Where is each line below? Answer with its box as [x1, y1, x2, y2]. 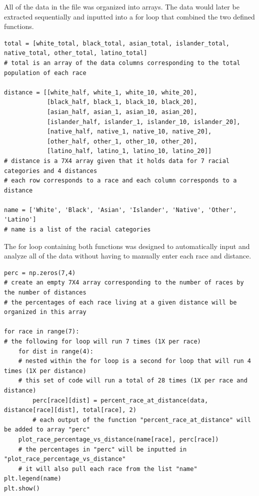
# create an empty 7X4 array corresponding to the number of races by [4, 279, 244, 286]
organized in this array [4, 308, 86, 316]
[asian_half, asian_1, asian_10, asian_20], [46, 108, 197, 115]
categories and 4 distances [4, 167, 97, 174]
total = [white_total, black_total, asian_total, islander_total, [4, 39, 230, 47]
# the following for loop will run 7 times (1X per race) [4, 338, 201, 345]
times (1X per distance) [4, 367, 86, 374]
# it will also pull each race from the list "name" [18, 465, 197, 472]
